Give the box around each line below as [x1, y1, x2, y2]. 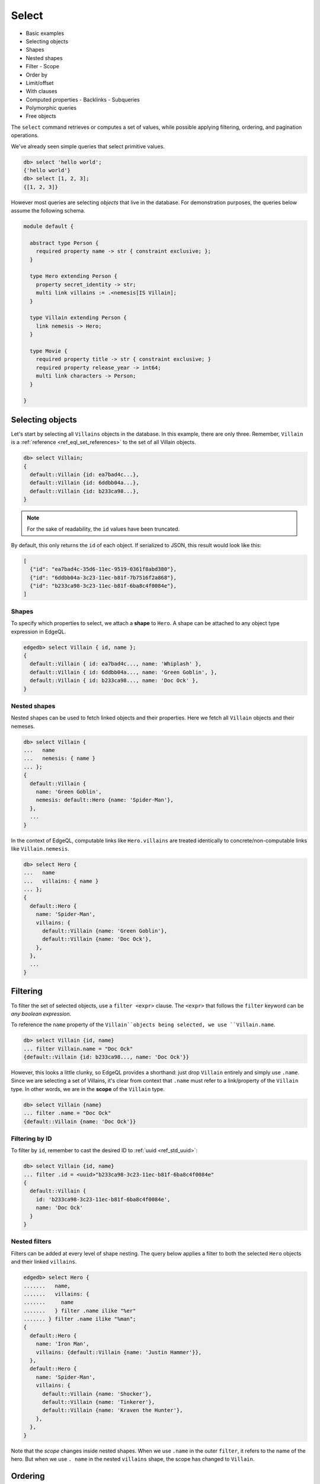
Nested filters [11, 1238, 52, 1246]
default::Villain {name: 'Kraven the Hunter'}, [42, 1407, 183, 1414]
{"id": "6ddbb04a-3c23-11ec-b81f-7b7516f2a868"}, [30, 574, 177, 581]
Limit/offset [25, 79, 54, 86]
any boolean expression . [11, 1010, 72, 1017]
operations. [11, 132, 39, 139]
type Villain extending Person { [30, 315, 127, 321]
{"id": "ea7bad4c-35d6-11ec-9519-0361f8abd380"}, [30, 566, 177, 573]
